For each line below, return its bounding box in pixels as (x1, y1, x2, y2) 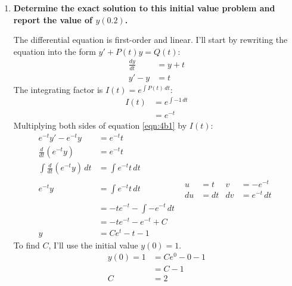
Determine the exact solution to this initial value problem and (13, 2, 275, 14)
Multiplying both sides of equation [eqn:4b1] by (13, 119, 187, 132)
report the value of (13, 13, 92, 26)
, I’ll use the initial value (48, 238, 138, 251)
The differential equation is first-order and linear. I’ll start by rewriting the (13, 33, 288, 46)
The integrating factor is (13, 83, 103, 95)
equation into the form (13, 45, 96, 57)
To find (13, 238, 40, 251)
